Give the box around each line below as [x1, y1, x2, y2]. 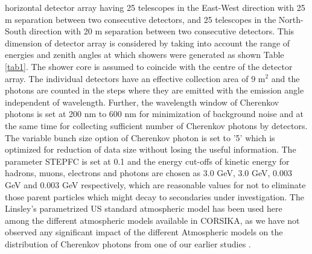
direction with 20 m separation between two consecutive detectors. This [29, 25, 294, 37]
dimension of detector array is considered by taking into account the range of [5, 36, 290, 49]
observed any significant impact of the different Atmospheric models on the [5, 226, 283, 238]
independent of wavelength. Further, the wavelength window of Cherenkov [5, 95, 279, 108]
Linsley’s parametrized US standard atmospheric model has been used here [5, 202, 282, 215]
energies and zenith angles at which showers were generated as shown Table [5, 48, 284, 61]
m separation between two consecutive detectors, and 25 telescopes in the [5, 13, 276, 25]
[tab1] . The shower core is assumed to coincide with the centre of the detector [5, 60, 293, 72]
